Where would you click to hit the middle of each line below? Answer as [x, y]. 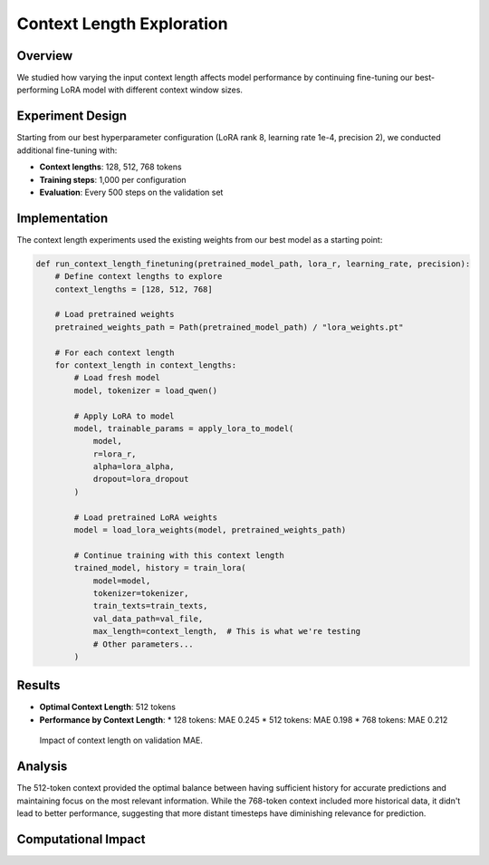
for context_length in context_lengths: [146, 365]
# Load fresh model [117, 378]
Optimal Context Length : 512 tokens [108, 707]
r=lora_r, [115, 454]
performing [38, 90]
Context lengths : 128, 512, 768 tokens [110, 167]
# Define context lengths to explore [139, 277]
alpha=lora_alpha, [134, 467]
